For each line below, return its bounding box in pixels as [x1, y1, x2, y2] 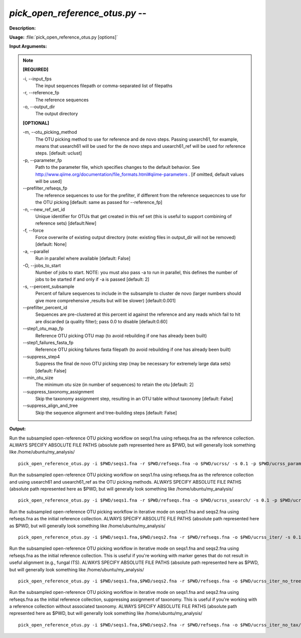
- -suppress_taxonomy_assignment [23, 388, 94, 394]
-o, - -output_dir [23, 104, 55, 110]
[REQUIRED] [23, 67, 49, 73]
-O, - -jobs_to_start [23, 262, 61, 268]
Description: [9, 25, 36, 31]
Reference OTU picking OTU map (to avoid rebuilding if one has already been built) [35, 332, 207, 338]
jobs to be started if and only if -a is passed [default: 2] [35, 276, 149, 283]
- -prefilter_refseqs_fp [23, 185, 68, 191]
